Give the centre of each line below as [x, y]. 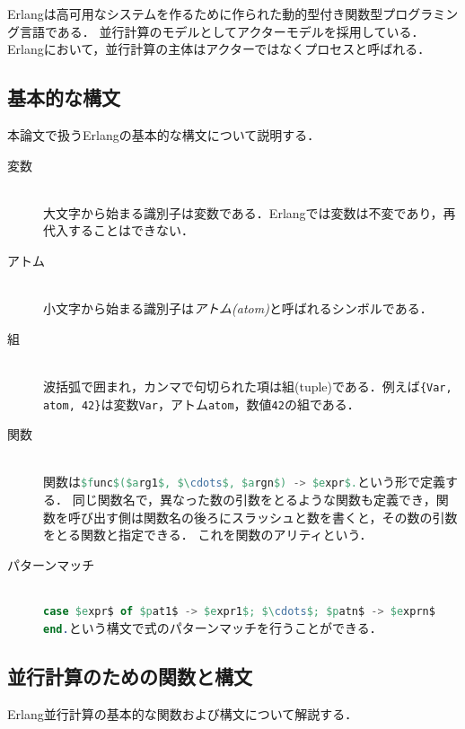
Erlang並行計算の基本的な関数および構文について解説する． [183, 713]
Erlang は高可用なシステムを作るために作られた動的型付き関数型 [195, 13]
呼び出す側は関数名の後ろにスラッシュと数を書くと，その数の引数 [263, 517]
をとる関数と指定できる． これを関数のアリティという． [208, 535]
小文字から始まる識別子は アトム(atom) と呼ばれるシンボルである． [238, 308]
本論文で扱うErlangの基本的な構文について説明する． [164, 134]
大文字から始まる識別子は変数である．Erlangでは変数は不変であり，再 [250, 212]
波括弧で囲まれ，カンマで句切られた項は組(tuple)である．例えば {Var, [248, 386]
